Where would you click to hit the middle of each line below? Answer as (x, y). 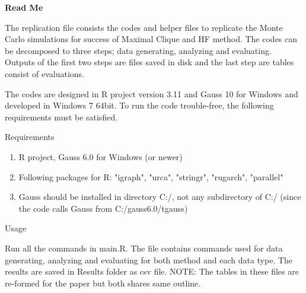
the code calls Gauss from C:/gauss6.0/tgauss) (103, 208)
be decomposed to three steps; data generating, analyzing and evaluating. (138, 50)
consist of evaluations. (45, 73)
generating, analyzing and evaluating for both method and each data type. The (149, 259)
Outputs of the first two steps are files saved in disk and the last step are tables (149, 62)
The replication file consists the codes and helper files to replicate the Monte (144, 27)
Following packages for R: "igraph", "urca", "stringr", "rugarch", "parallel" (151, 176)
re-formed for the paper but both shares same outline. (103, 283)
